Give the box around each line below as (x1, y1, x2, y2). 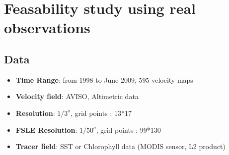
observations (4, 17, 90, 38)
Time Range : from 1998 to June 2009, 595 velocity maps (15, 74, 193, 85)
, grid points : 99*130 (96, 124, 161, 135)
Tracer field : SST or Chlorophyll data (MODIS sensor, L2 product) (15, 141, 226, 152)
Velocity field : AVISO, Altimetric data (15, 91, 139, 102)
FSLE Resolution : (15, 124, 77, 135)
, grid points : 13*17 (70, 107, 132, 118)
